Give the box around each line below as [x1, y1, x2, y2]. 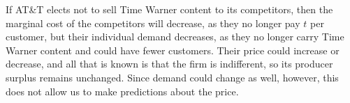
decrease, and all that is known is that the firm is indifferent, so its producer [6, 56, 333, 71]
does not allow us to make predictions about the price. [6, 84, 239, 98]
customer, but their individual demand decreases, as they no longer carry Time [6, 29, 344, 44]
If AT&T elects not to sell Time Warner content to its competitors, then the [6, 2, 333, 16]
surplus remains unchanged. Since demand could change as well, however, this [6, 70, 339, 84]
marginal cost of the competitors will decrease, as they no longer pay [6, 15, 300, 30]
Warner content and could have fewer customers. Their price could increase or [6, 42, 340, 57]
